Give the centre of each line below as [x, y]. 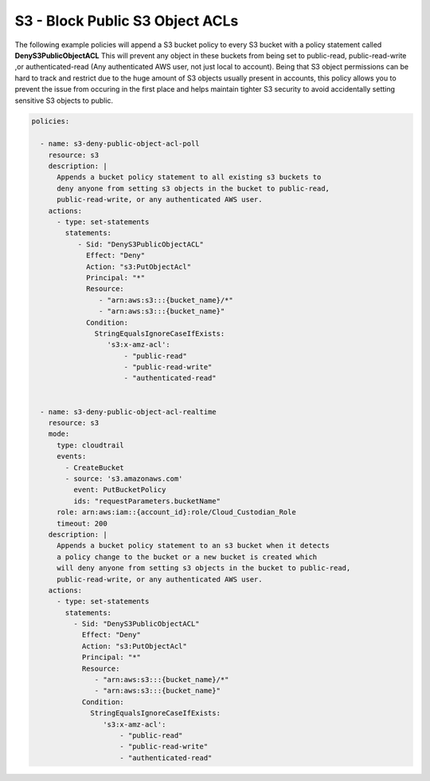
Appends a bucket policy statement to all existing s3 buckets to [189, 177]
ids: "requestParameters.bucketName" [147, 501]
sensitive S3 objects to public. [64, 101]
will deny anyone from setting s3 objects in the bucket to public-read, [204, 568]
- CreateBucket [95, 467]
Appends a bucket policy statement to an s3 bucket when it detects [193, 546]
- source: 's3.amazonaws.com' [124, 478]
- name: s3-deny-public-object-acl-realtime [128, 412]
